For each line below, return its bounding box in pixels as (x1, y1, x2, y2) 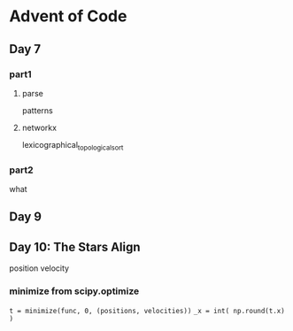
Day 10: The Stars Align (9, 239, 141, 254)
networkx (21, 122, 58, 133)
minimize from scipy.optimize (9, 285, 140, 297)
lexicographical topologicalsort (21, 139, 124, 152)
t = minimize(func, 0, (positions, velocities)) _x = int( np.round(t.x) (9, 307, 285, 316)
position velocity (9, 263, 69, 273)
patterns (21, 104, 53, 116)
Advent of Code (9, 6, 127, 27)
